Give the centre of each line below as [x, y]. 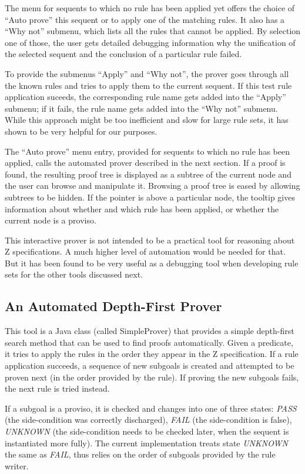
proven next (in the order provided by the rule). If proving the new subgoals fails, [152, 377]
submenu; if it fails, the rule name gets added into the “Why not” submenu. [141, 108]
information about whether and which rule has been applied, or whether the [142, 208]
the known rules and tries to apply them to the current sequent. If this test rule [148, 85]
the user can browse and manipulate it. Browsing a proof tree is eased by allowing [152, 186]
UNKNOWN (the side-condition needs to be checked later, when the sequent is [147, 431]
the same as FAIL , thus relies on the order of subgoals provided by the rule [140, 454]
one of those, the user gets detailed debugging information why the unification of [150, 42]
